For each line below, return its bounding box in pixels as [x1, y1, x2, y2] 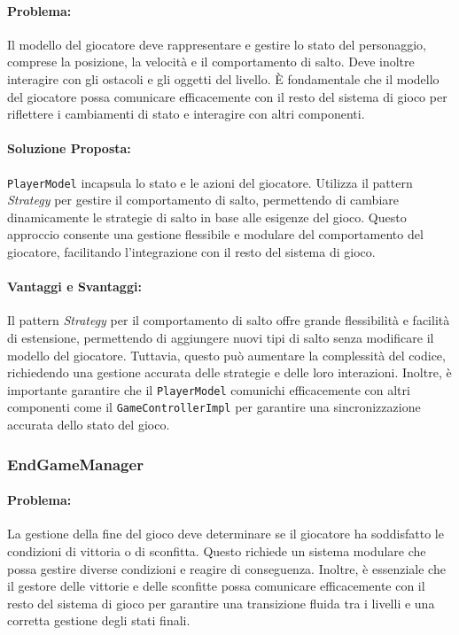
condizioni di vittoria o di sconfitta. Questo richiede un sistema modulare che [7, 541, 426, 560]
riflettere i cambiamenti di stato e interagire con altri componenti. [7, 105, 365, 123]
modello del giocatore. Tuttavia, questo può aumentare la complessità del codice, [7, 345, 446, 364]
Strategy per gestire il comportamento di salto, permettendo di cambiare [7, 190, 399, 209]
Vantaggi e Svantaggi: [7, 277, 142, 296]
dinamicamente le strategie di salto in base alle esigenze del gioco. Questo [7, 207, 407, 226]
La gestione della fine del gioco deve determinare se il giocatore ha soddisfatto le [7, 524, 444, 543]
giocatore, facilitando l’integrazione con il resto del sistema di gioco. [7, 243, 376, 260]
